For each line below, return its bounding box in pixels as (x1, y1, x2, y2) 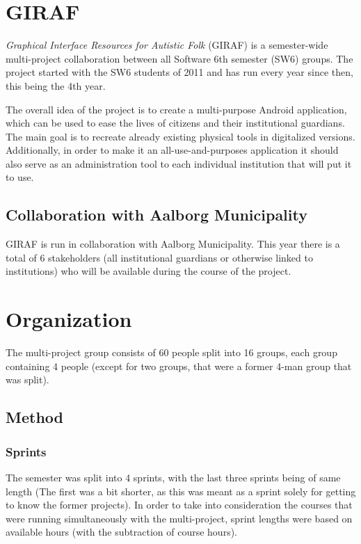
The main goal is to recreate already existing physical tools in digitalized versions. (6, 129, 355, 143)
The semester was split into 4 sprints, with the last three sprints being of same (6, 470, 341, 484)
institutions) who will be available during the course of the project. (6, 264, 291, 278)
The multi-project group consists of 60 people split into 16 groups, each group (6, 345, 337, 360)
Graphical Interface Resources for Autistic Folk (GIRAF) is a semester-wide (6, 38, 328, 52)
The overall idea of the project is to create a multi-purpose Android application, (6, 102, 347, 116)
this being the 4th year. (6, 78, 106, 93)
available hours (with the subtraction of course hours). (6, 525, 237, 539)
